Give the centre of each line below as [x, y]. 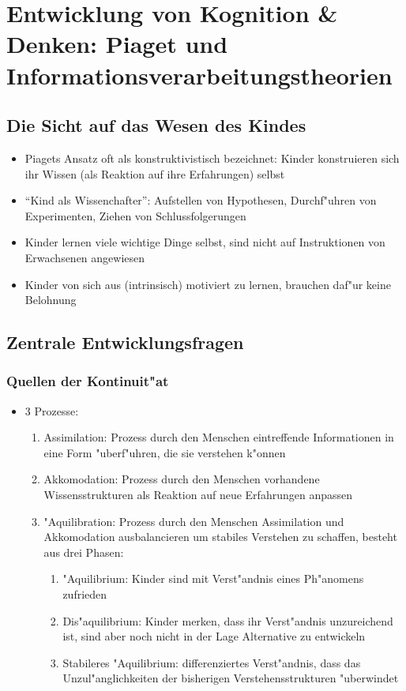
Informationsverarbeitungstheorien [199, 75]
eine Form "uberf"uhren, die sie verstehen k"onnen [165, 452]
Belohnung [51, 300]
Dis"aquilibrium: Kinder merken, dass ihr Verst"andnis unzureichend [228, 620]
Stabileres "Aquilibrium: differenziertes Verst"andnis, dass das [212, 662]
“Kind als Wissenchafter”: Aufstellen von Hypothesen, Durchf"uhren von [201, 200]
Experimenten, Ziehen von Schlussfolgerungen [135, 215]
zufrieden [85, 594]
